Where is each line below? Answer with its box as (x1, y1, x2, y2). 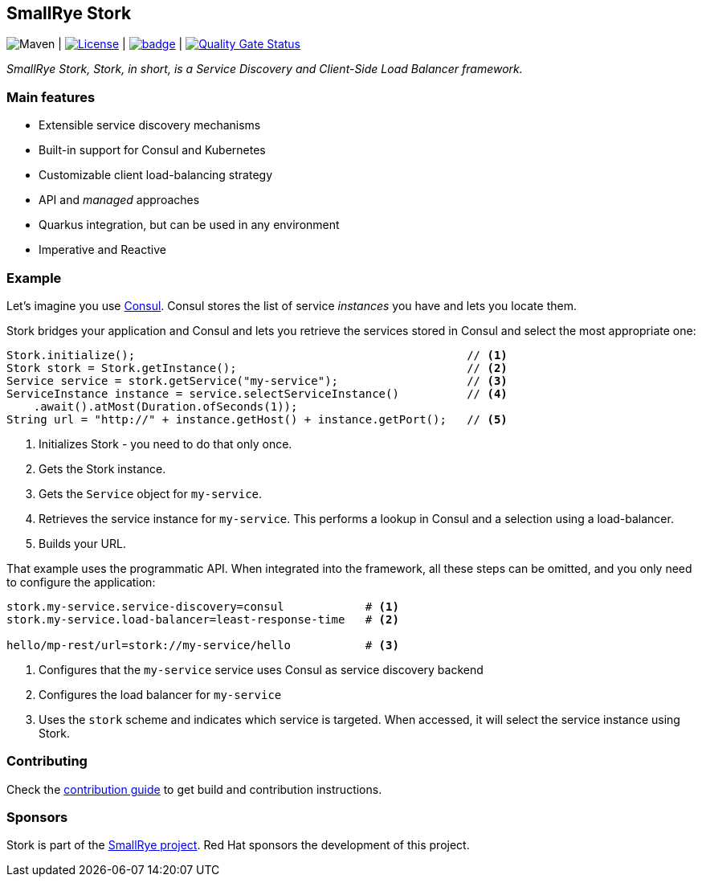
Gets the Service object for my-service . (39, 486, 263, 501)
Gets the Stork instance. (39, 461, 166, 476)
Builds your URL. (39, 536, 126, 550)
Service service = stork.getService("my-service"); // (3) (6, 374, 508, 387)
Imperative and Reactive (39, 243, 166, 257)
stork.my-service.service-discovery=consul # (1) (6, 599, 399, 613)
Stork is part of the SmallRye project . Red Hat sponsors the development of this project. (6, 838, 470, 852)
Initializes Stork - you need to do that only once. (39, 436, 292, 451)
